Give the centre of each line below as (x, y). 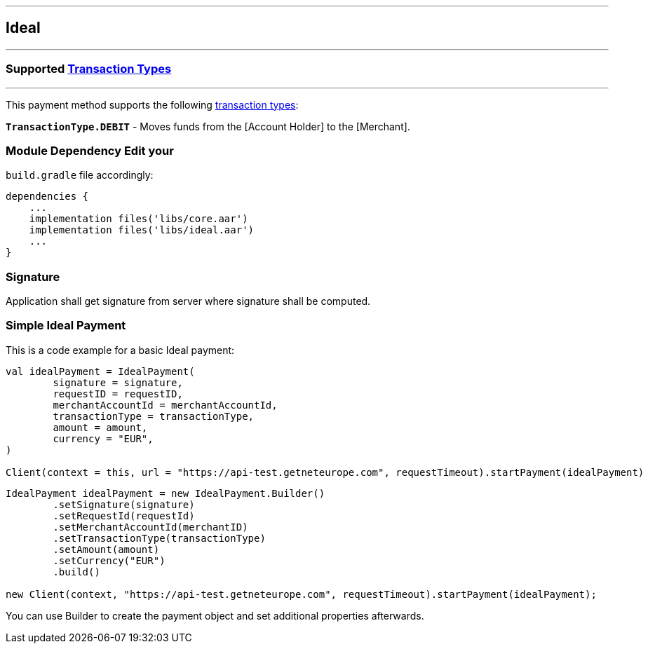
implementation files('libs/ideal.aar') (142, 230)
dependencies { (47, 197)
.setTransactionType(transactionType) (159, 538)
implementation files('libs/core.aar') (139, 219)
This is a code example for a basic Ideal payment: (120, 350)
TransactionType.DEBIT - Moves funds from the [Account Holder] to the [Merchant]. (208, 126)
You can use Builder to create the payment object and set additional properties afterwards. (215, 615)
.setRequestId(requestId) (124, 515)
